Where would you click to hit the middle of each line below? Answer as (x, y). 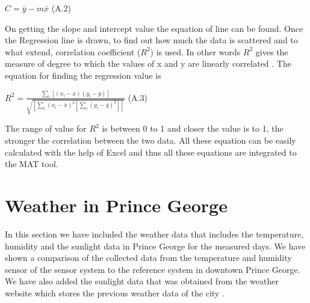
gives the (272, 51)
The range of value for (46, 128)
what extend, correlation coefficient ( (73, 51)
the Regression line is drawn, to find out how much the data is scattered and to (151, 40)
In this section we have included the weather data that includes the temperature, (154, 234)
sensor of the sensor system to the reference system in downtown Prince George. (153, 269)
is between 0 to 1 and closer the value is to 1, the (193, 128)
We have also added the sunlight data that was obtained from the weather (142, 281)
